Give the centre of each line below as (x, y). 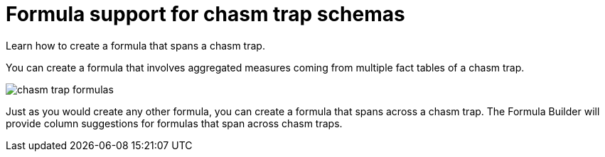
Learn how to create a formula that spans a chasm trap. (135, 45)
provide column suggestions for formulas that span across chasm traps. (174, 123)
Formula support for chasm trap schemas (205, 14)
